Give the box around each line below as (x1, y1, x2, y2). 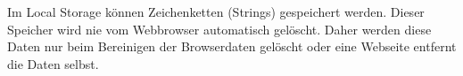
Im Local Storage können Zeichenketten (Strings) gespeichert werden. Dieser (7, 3, 425, 20)
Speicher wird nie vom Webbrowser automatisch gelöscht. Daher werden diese (7, 19, 432, 38)
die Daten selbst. (7, 54, 99, 72)
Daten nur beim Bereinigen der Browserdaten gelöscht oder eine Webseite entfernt (7, 37, 457, 56)
